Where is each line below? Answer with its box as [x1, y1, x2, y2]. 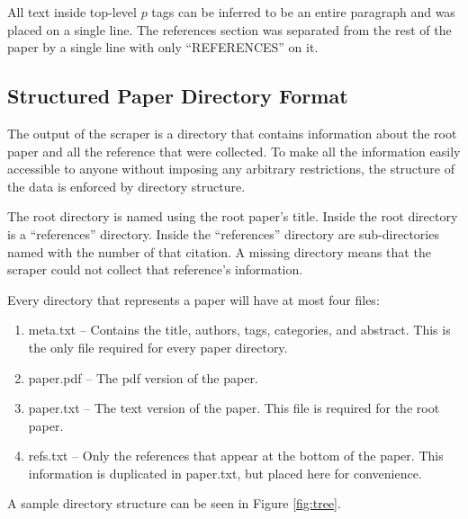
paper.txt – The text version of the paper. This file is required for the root [28, 398, 440, 417]
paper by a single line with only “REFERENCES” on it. [7, 38, 319, 57]
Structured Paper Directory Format [7, 82, 348, 110]
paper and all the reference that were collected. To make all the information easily [7, 141, 461, 160]
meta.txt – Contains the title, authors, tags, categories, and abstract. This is [28, 320, 451, 339]
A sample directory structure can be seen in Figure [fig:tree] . [7, 494, 341, 513]
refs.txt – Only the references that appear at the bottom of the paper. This [28, 446, 444, 465]
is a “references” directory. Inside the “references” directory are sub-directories [7, 224, 439, 243]
